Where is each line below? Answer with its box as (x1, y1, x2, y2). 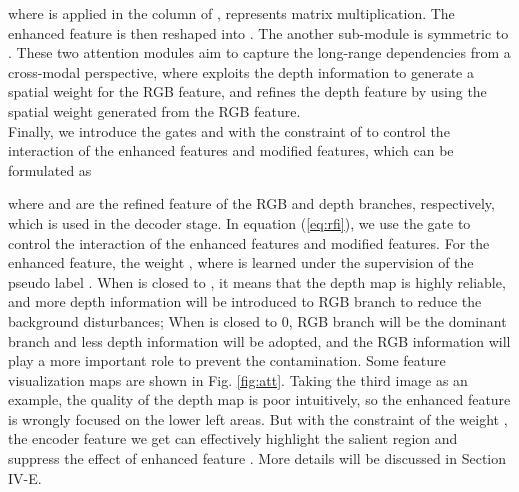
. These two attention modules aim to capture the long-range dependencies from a (8, 42, 511, 63)
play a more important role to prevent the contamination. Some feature (8, 350, 446, 371)
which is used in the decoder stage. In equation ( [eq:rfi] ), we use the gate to (8, 212, 471, 233)
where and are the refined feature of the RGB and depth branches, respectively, (8, 193, 495, 214)
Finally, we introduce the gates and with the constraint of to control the (8, 120, 450, 141)
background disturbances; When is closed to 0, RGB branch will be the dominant (8, 310, 507, 331)
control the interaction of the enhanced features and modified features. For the (8, 232, 490, 253)
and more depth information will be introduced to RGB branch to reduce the (8, 291, 482, 312)
